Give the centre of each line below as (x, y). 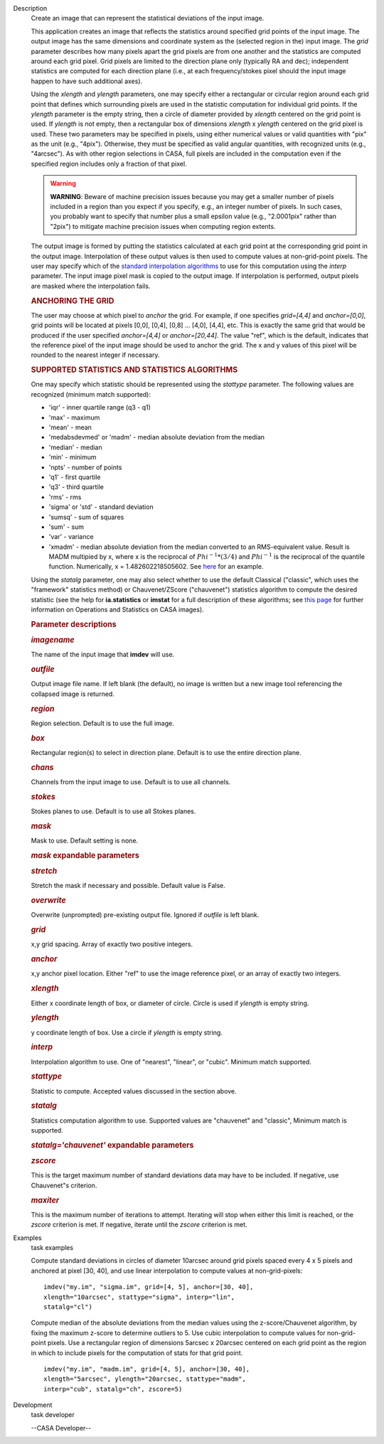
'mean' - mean (70, 427)
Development (33, 1405)
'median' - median (75, 447)
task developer (53, 1415)
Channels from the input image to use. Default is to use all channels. (131, 781)
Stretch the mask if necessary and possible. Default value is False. (128, 886)
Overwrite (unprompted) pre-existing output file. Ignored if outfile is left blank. (145, 915)
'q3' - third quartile (76, 487)
